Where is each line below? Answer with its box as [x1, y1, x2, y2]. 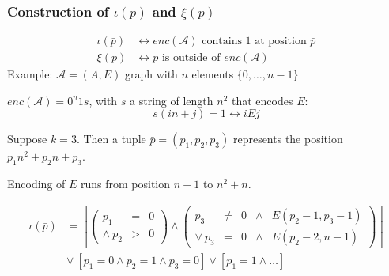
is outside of [161, 52, 221, 64]
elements [191, 66, 234, 82]
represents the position [232, 130, 343, 147]
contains [202, 36, 242, 47]
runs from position [81, 176, 171, 192]
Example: [7, 66, 53, 82]
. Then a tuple [76, 130, 146, 147]
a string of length [130, 92, 213, 108]
